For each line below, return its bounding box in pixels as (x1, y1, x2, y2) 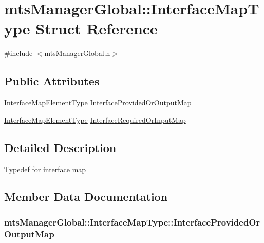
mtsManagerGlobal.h (44, 48, 110, 59)
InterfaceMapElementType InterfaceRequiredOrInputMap (4, 114, 186, 125)
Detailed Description (4, 139, 117, 155)
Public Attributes (4, 73, 100, 89)
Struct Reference (35, 18, 158, 39)
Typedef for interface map (4, 163, 86, 174)
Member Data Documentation (4, 189, 168, 204)
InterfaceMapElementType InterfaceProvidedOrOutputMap (4, 97, 192, 108)
